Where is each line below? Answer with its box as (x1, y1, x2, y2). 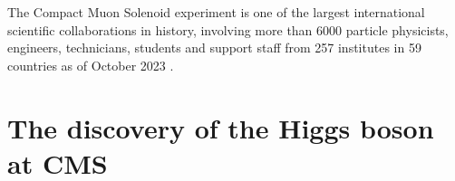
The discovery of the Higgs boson (7, 109, 434, 146)
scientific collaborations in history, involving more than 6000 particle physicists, (7, 20, 449, 39)
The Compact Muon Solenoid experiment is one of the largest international (7, 3, 425, 21)
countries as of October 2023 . (7, 55, 174, 74)
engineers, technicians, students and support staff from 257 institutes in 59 (7, 38, 421, 57)
